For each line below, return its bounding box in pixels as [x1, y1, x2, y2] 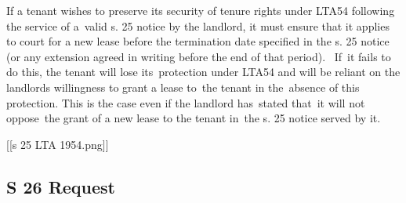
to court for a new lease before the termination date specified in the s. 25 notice [6, 33, 390, 49]
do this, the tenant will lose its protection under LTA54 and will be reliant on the [6, 63, 401, 80]
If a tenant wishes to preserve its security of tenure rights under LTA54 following [6, 2, 395, 18]
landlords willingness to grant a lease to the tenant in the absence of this [6, 78, 360, 95]
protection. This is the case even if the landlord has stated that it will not [6, 94, 365, 111]
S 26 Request [6, 174, 115, 198]
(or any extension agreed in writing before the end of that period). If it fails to [6, 48, 391, 64]
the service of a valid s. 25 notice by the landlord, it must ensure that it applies [6, 17, 390, 34]
